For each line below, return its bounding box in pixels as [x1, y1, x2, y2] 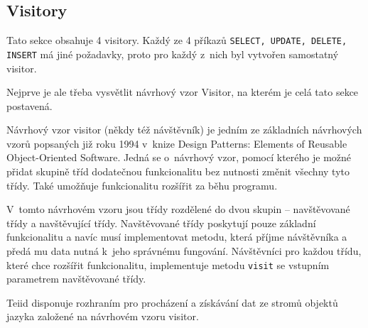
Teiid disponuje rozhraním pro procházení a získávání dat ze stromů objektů [6, 295, 338, 310]
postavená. [6, 98, 53, 113]
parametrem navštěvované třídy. [6, 271, 146, 286]
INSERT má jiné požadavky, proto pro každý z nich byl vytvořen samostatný [6, 46, 339, 61]
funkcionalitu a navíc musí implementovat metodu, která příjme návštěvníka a [6, 229, 347, 244]
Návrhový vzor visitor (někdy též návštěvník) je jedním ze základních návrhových [6, 122, 362, 137]
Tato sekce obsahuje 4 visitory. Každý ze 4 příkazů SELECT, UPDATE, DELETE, [6, 33, 347, 48]
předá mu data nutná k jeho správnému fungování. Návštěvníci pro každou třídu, [6, 244, 362, 258]
